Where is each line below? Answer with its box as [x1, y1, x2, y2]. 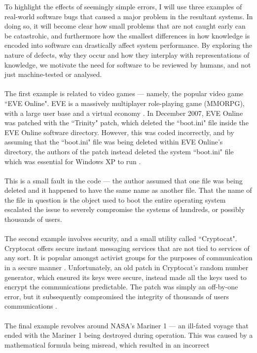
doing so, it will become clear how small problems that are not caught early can [4, 21, 246, 31]
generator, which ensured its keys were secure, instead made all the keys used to [4, 272, 247, 282]
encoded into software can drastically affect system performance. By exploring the [4, 40, 252, 50]
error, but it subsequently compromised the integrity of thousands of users [4, 291, 229, 301]
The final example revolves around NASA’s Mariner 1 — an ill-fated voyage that [4, 320, 249, 330]
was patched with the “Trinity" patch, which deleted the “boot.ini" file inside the [4, 117, 249, 128]
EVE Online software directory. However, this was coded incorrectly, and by [4, 127, 234, 137]
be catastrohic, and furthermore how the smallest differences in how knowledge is [4, 30, 250, 40]
